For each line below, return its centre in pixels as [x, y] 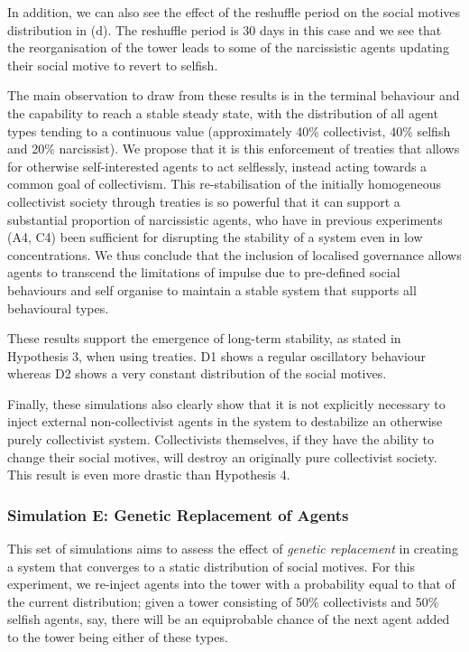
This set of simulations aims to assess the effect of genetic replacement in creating [233, 549]
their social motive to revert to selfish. [113, 65]
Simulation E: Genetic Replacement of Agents [178, 514]
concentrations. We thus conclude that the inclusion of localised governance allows [234, 254]
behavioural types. [58, 307]
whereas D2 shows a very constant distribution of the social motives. [197, 373]
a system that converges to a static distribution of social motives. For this [212, 566]
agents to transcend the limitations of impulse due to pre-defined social [204, 272]
